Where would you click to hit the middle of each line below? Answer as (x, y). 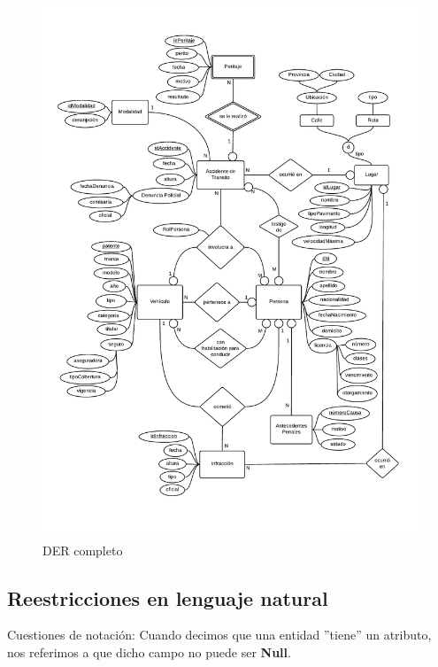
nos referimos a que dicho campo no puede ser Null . (149, 652)
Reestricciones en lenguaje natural (168, 597)
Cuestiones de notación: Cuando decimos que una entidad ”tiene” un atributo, (219, 635)
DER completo (83, 550)
